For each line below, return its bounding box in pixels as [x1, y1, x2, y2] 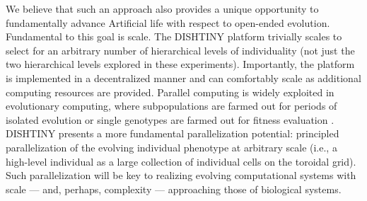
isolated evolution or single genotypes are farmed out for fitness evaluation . [6, 112, 334, 127]
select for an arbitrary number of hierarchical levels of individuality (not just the [6, 42, 355, 57]
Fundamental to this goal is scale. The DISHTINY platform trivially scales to [6, 29, 342, 44]
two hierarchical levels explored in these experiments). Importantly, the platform [6, 57, 355, 71]
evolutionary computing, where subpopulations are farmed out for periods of [6, 98, 337, 113]
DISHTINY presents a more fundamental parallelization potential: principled [6, 126, 339, 141]
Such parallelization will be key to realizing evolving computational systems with [6, 168, 356, 183]
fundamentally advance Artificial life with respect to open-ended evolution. [6, 15, 330, 30]
